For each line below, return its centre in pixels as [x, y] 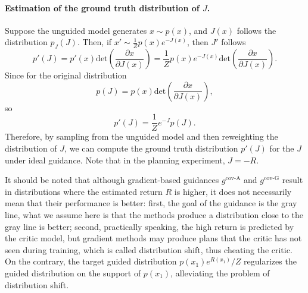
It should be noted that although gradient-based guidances [112, 180]
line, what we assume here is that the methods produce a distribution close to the [154, 215]
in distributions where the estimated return [84, 191]
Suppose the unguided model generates [76, 30]
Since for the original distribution [66, 75]
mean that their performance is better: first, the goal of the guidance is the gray [151, 203]
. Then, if [94, 42]
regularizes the [270, 261]
